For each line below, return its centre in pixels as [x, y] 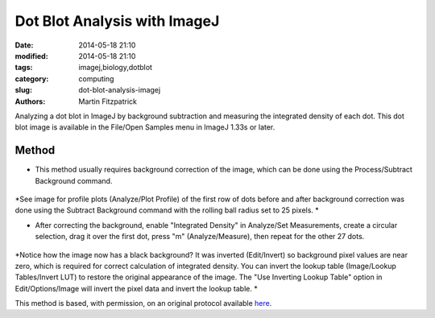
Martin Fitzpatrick [108, 101]
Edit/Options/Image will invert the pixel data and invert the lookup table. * [136, 288]
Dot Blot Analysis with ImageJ [117, 21]
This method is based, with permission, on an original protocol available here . [143, 304]
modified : [31, 56]
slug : [23, 90]
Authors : [30, 101]
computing [96, 78]
